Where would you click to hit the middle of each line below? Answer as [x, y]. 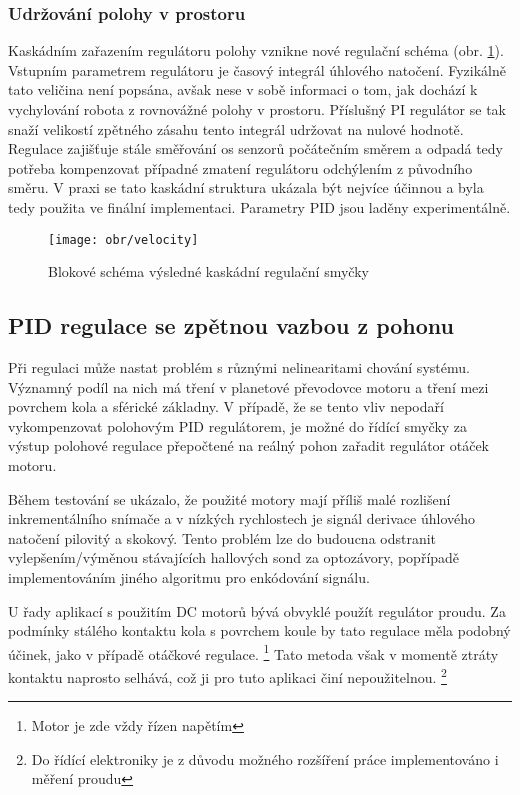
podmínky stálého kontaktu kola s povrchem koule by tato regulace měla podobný [259, 630]
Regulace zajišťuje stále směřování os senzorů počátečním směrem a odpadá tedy [255, 148]
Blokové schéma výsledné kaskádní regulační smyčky [208, 271]
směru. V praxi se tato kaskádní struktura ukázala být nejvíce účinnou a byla [246, 187]
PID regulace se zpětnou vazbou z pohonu [231, 325]
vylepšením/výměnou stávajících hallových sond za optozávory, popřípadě [234, 557]
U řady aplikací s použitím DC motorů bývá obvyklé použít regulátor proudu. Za [257, 610]
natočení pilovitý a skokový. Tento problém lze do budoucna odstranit [222, 537]
